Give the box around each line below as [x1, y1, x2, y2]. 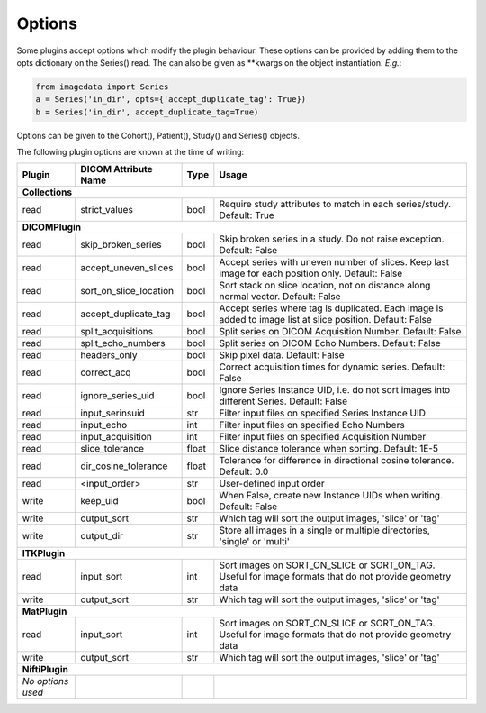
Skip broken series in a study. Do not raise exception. [219, 233, 445, 245]
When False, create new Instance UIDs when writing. [219, 489, 444, 502]
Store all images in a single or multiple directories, [219, 524, 431, 536]
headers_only [80, 349, 138, 361]
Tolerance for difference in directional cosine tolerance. [219, 454, 454, 467]
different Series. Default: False [219, 395, 348, 407]
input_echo [80, 419, 128, 432]
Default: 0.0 [219, 465, 269, 478]
